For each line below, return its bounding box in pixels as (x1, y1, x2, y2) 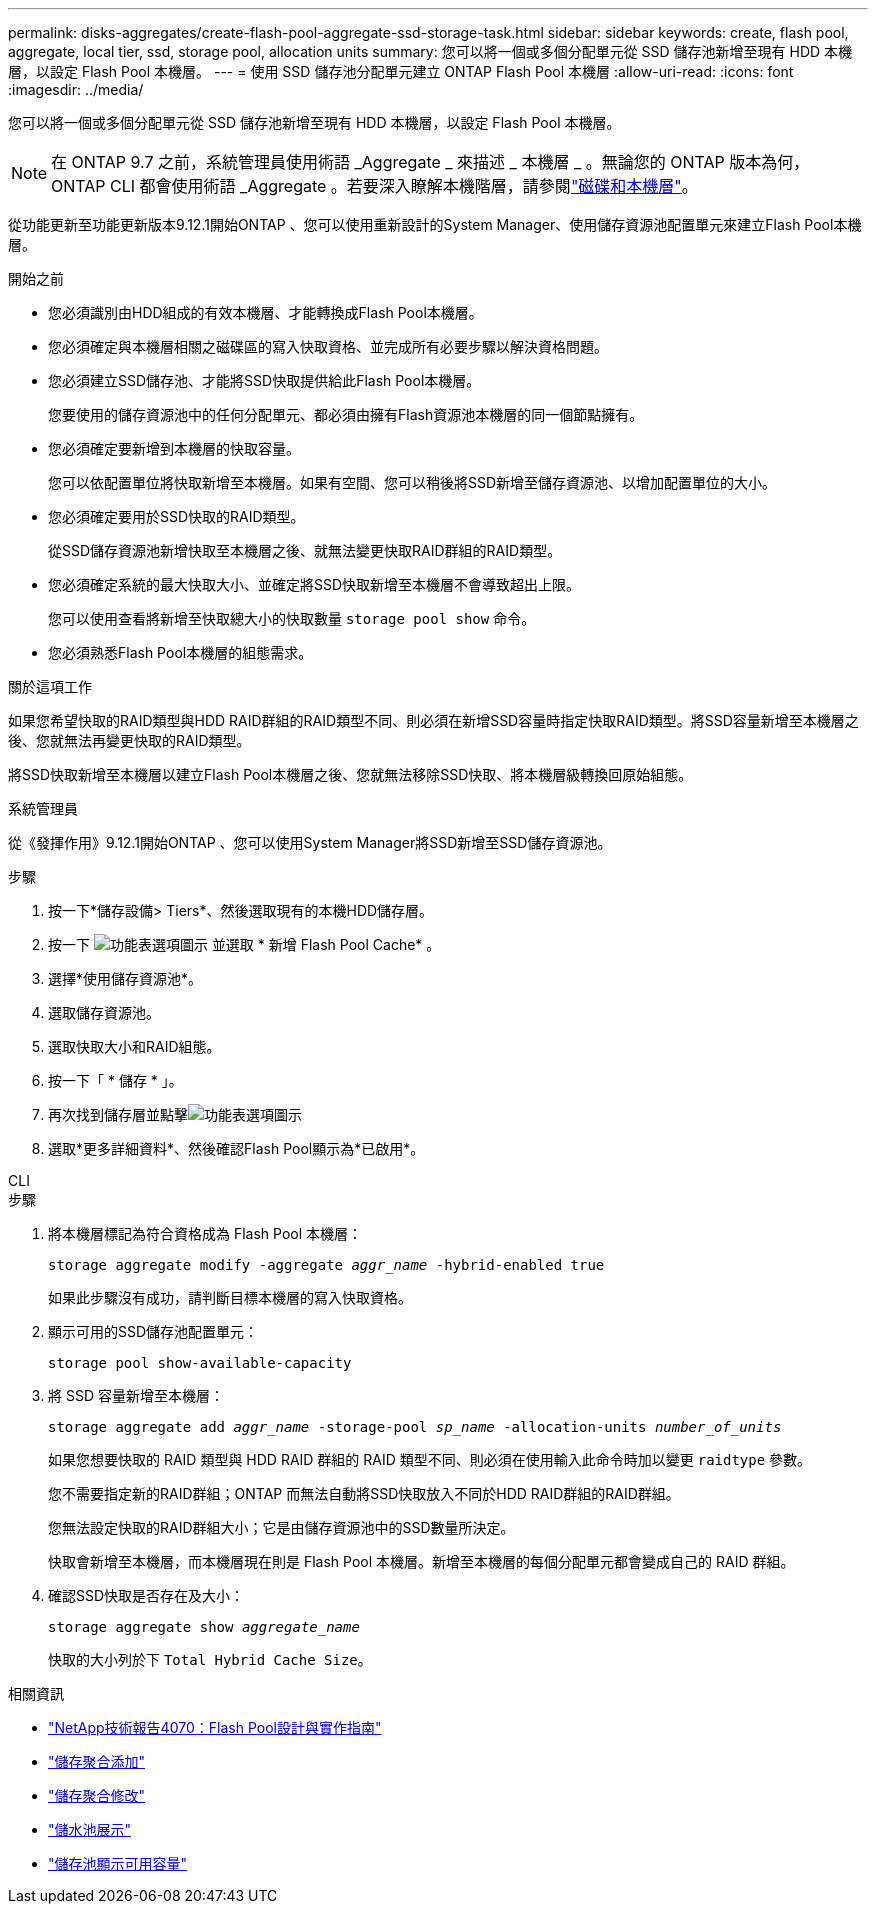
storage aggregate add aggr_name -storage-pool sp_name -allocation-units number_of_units (48, 1419, 782, 1435)
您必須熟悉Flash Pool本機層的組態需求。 (48, 644, 313, 661)
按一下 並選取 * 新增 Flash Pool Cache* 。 (48, 936, 441, 953)
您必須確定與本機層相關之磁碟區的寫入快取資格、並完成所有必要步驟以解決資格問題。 (48, 338, 608, 355)
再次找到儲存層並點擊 (48, 1106, 188, 1123)
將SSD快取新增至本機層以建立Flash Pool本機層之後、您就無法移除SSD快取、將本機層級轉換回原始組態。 (8, 766, 693, 783)
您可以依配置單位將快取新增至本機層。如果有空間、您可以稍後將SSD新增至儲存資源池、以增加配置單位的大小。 (48, 474, 777, 491)
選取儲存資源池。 (48, 1004, 160, 1021)
